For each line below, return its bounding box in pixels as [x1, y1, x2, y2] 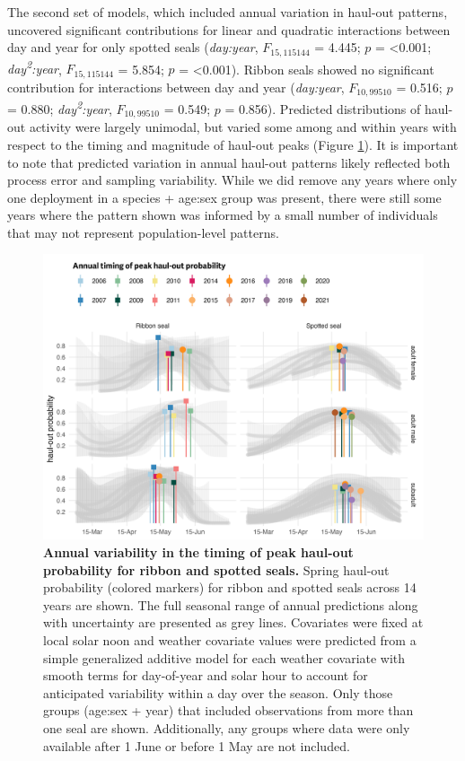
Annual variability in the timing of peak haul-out [43, 543, 354, 562]
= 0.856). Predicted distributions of [224, 99, 421, 118]
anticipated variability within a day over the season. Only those [43, 683, 393, 702]
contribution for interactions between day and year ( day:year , [7, 77, 345, 96]
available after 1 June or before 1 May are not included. [43, 736, 350, 755]
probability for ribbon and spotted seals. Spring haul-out [43, 560, 390, 579]
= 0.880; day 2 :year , [7, 97, 112, 118]
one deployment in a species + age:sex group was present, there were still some [7, 188, 442, 206]
